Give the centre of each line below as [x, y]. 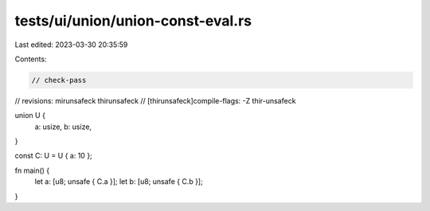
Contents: [31, 59]
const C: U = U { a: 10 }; [54, 156]
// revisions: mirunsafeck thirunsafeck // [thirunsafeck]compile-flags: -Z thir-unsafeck [155, 100]
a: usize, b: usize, [63, 127]
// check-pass [59, 80]
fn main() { [32, 170]
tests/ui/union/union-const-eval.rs [133, 21]
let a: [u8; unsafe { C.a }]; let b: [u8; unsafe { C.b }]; [119, 182]
